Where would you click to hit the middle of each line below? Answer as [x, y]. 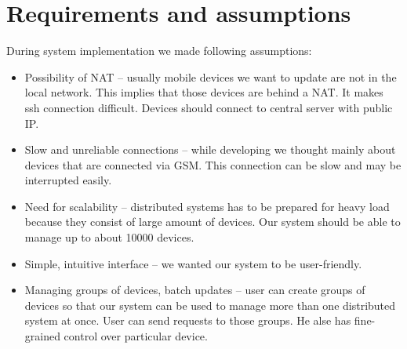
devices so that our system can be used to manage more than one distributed [210, 305]
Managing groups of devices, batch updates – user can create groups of [195, 290]
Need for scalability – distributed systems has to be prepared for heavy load [207, 206]
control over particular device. [136, 336]
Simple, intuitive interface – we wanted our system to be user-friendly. [193, 263]
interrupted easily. [68, 180]
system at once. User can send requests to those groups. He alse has [188, 320]
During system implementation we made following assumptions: [159, 51]
